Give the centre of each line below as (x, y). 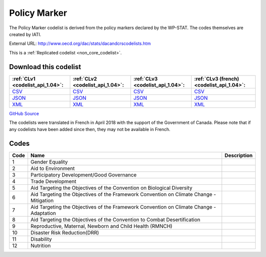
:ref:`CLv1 (24, 79)
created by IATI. (25, 34)
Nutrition (41, 246)
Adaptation (43, 214)
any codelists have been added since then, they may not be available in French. (90, 129)
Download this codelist (45, 67)
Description (239, 156)
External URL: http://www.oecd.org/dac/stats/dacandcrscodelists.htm (80, 43)
